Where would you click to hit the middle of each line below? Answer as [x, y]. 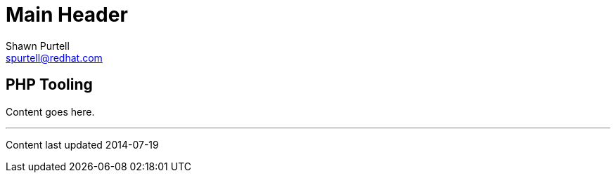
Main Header [67, 15]
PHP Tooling [49, 85]
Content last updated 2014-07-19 [82, 144]
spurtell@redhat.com [54, 57]
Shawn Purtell [38, 46]
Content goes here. [50, 111]
